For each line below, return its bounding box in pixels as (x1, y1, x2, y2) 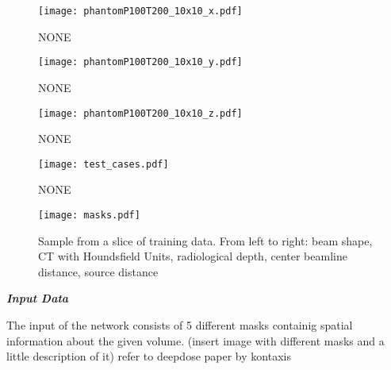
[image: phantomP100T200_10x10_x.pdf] (38, 6, 243, 17)
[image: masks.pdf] (38, 210, 140, 221)
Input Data (6, 290, 69, 306)
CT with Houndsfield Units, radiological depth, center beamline (38, 248, 347, 264)
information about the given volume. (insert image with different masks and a (6, 332, 385, 349)
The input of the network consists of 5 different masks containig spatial (6, 317, 353, 333)
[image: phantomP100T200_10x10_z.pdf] (38, 107, 243, 119)
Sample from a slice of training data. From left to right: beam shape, (38, 232, 373, 249)
